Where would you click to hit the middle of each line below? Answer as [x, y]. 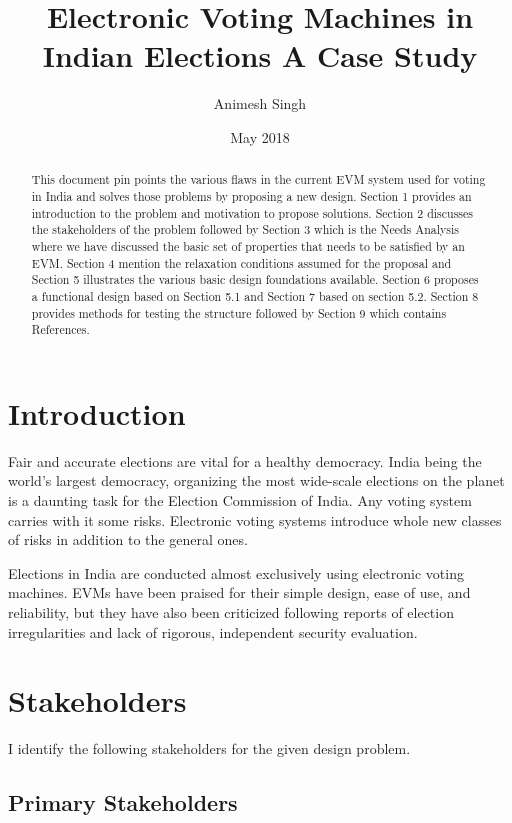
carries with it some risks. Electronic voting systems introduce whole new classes [255, 519]
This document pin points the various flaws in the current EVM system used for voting [258, 179]
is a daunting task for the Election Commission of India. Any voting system [240, 499]
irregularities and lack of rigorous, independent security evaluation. [213, 631]
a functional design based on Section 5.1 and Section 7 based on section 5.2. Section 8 [255, 295]
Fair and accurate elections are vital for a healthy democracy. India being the [245, 460]
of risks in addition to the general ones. [128, 539]
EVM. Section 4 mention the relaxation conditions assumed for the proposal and [241, 262]
